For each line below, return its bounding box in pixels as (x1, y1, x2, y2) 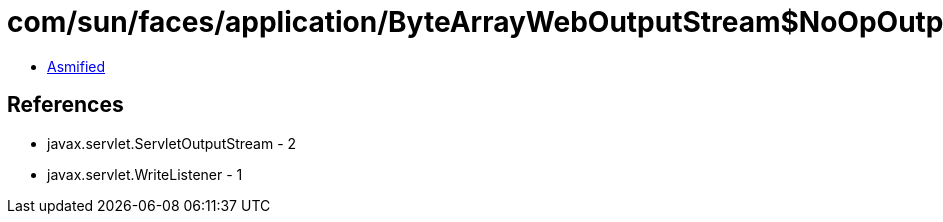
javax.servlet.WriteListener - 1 (47, 165, 243, 183)
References (7, 92, 124, 118)
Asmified (47, 57, 106, 75)
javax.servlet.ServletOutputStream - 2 (47, 134, 297, 152)
